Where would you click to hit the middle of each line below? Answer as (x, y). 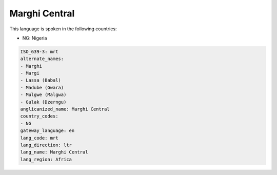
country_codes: (39, 116)
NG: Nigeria (35, 38)
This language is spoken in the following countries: (63, 29)
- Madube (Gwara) (42, 87)
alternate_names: (42, 59)
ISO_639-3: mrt (39, 52)
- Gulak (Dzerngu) (43, 102)
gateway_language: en (47, 131)
